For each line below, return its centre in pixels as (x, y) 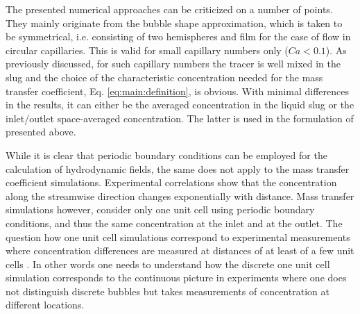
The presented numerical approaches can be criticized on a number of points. (169, 9)
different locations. (45, 305)
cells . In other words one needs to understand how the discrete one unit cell (168, 264)
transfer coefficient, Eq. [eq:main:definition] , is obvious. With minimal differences (177, 91)
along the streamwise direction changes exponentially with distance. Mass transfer (180, 196)
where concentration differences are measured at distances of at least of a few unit (180, 250)
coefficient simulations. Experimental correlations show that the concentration (171, 182)
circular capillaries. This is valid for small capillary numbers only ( (147, 50)
